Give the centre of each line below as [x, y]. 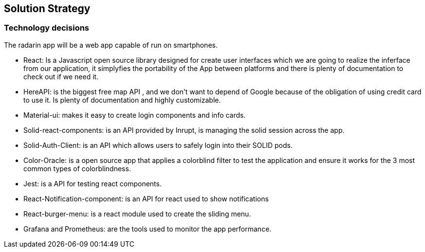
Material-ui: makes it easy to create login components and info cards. [135, 115]
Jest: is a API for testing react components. [92, 183]
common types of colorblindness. [77, 168]
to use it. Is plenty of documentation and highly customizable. [122, 100]
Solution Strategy [47, 9]
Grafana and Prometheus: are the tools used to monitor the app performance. [148, 229]
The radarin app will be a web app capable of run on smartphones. [111, 45]
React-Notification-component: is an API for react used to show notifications [146, 198]
